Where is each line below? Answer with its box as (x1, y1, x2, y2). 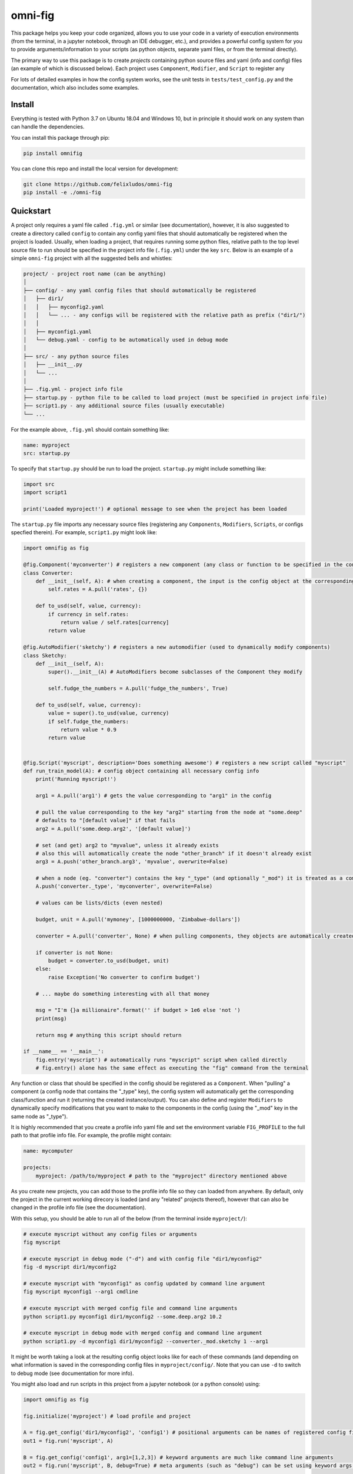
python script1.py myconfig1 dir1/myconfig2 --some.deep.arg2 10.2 (23, 1313, 222, 1320)
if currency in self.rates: (48, 611, 129, 617)
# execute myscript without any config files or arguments (23, 1230, 197, 1238)
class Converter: (23, 570, 74, 576)
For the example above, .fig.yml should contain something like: (11, 426, 170, 433)
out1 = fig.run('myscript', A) (23, 1437, 114, 1444)
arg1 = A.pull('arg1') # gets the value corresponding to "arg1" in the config (35, 792, 272, 799)
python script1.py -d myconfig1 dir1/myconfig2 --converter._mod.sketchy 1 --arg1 (23, 1338, 269, 1344)
